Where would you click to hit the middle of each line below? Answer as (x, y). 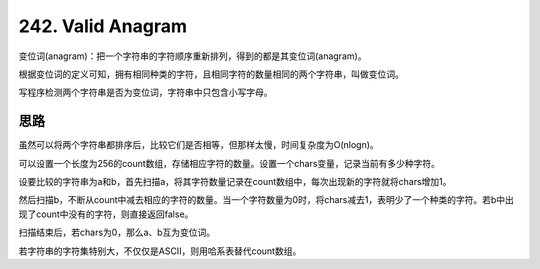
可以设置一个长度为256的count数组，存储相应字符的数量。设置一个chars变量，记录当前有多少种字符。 (229, 163)
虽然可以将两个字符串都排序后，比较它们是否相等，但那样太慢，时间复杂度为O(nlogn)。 (198, 145)
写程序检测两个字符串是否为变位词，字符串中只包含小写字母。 (145, 92)
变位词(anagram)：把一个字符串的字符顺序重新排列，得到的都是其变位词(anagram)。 (192, 56)
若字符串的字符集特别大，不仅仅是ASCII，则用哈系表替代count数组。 (160, 251)
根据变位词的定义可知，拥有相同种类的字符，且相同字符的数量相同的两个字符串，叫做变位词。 (211, 74)
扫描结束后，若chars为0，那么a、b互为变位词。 (117, 232)
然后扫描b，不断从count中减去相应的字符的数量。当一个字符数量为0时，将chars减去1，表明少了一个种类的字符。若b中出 (266, 200)
